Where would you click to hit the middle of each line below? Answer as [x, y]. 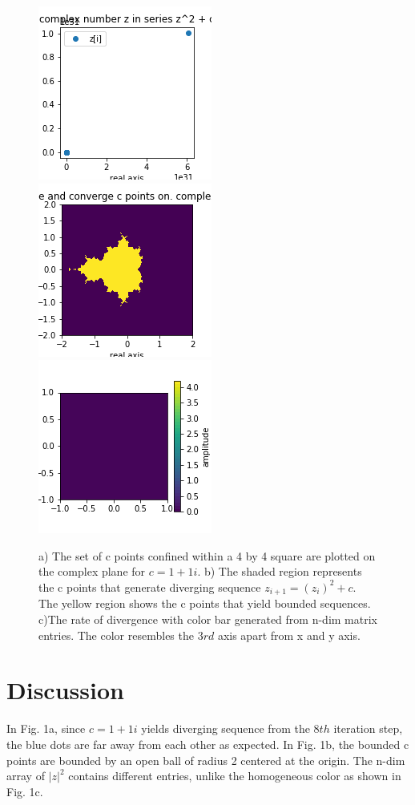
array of [26, 776]
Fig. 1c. [25, 791]
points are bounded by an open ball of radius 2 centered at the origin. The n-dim [206, 760]
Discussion [65, 690]
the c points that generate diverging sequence [150, 587]
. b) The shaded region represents [280, 571]
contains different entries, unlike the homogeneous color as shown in [235, 776]
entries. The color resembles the [116, 635]
